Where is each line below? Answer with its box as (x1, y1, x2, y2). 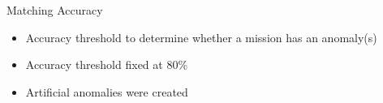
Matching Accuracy (6, 2, 103, 18)
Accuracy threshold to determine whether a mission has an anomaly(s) (25, 28, 377, 45)
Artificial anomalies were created (25, 83, 188, 100)
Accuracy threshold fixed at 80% (25, 56, 188, 73)
